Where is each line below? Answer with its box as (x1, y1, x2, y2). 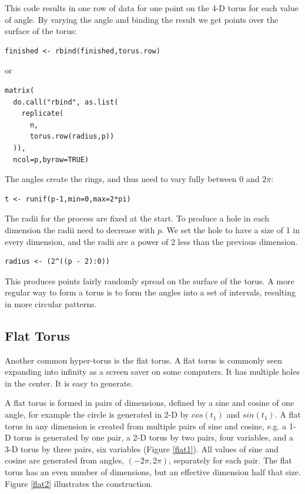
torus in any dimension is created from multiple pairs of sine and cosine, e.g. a (5, 419, 287, 432)
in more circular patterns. (5, 297, 97, 310)
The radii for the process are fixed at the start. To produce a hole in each (5, 212, 270, 224)
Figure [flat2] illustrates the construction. (5, 477, 153, 489)
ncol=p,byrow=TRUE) (13, 155, 89, 164)
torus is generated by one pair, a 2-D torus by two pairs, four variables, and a (14, 431, 294, 443)
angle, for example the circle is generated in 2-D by (5, 408, 189, 421)
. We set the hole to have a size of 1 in (162, 223, 300, 236)
